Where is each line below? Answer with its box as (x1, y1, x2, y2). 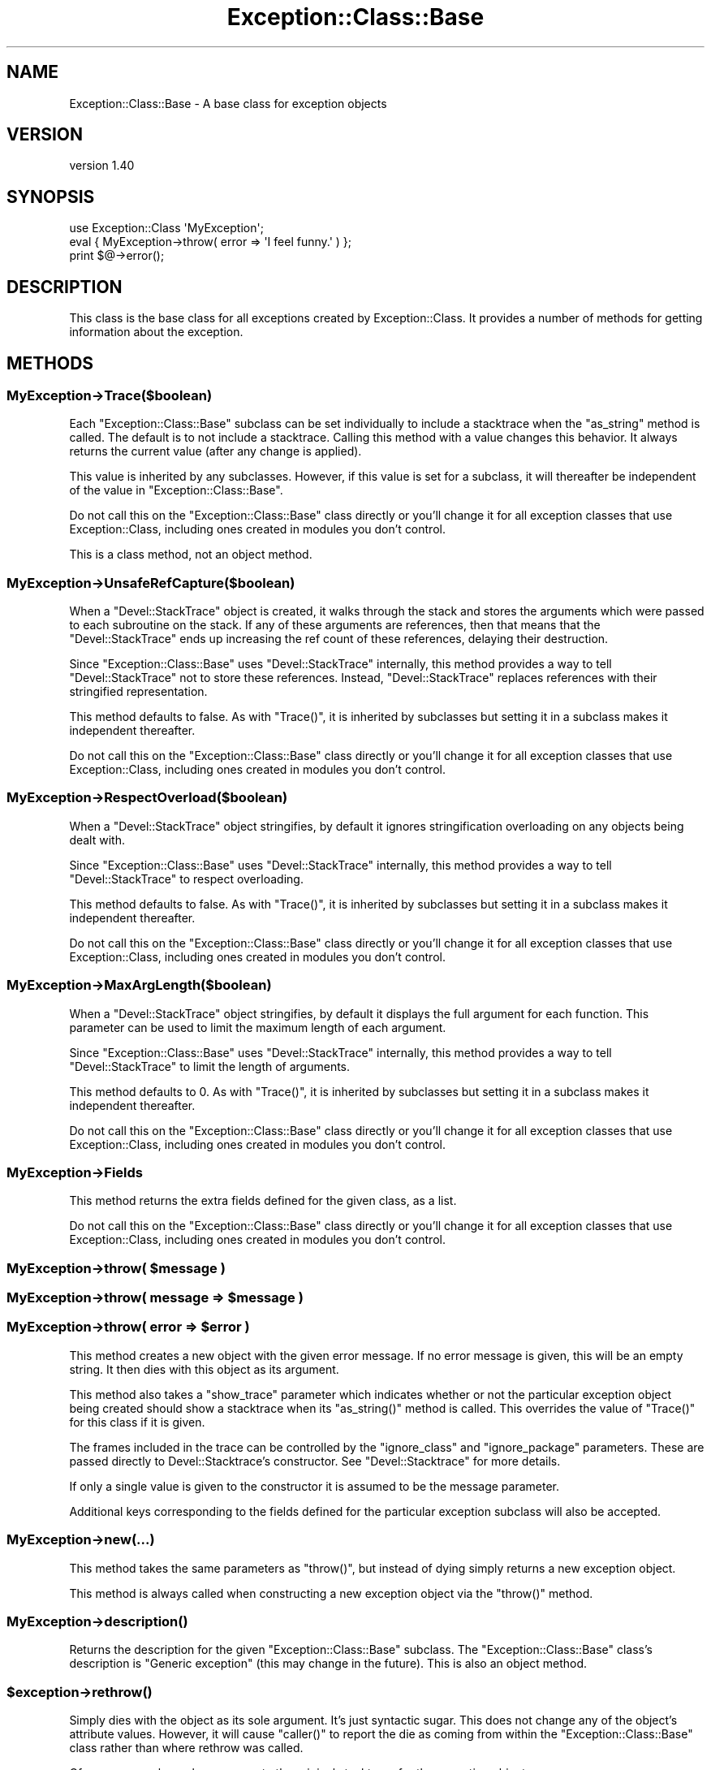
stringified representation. (69, 684, 208, 699)
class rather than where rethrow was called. (69, 1741, 304, 1755)
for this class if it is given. (69, 1414, 205, 1429)
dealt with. (69, 832, 125, 847)
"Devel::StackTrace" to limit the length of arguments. (69, 1059, 351, 1073)
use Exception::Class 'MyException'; (69, 221, 264, 235)
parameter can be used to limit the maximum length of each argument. (69, 1020, 446, 1034)
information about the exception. (69, 325, 243, 339)
